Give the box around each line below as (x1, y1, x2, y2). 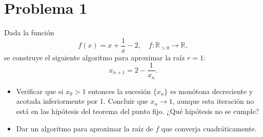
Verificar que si (16, 85, 64, 96)
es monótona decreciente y (170, 85, 253, 96)
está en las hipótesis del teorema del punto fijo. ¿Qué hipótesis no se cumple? (16, 106, 259, 117)
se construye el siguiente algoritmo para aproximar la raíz (4, 52, 185, 62)
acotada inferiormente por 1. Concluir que (16, 96, 148, 106)
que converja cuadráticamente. (161, 123, 257, 133)
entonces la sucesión (88, 85, 151, 96)
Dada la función (4, 27, 54, 38)
